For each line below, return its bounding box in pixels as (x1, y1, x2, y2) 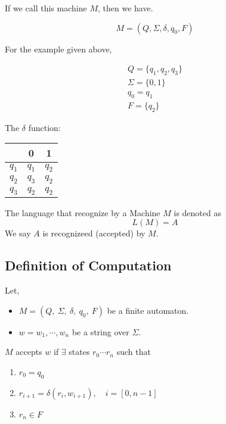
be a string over (72, 325, 129, 338)
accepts (16, 345, 42, 358)
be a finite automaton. (107, 304, 189, 316)
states (69, 345, 90, 358)
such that (116, 345, 151, 358)
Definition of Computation (5, 256, 172, 275)
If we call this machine (5, 2, 87, 14)
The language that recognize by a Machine (5, 206, 160, 219)
